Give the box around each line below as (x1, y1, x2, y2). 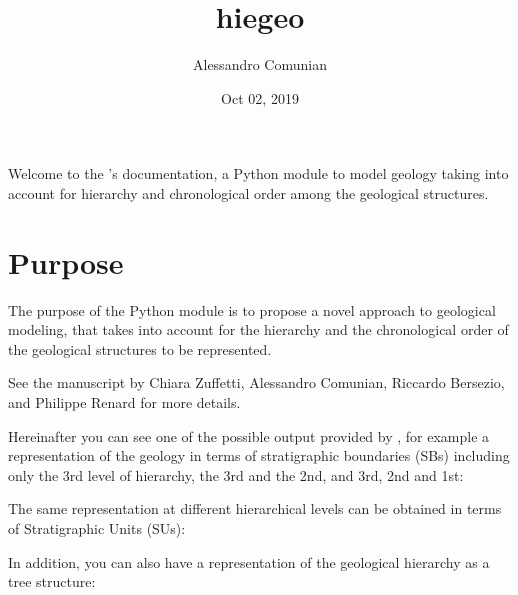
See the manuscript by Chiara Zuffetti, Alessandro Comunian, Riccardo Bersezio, (8, 372, 505, 393)
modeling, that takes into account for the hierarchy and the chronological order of (8, 319, 509, 340)
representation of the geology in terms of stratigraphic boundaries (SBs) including (8, 445, 510, 466)
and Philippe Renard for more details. (8, 392, 241, 412)
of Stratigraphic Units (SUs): (8, 517, 186, 538)
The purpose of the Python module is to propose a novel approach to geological (8, 299, 496, 320)
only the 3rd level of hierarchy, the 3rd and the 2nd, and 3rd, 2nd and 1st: (8, 464, 464, 485)
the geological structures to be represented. (8, 338, 272, 359)
